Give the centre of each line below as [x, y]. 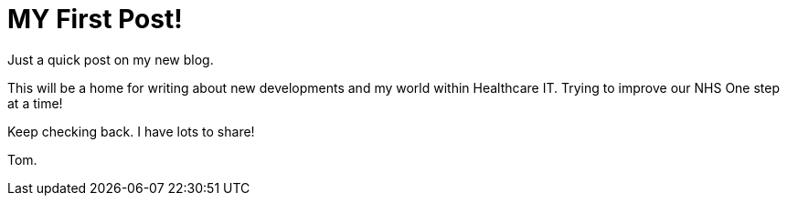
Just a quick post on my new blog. [111, 59]
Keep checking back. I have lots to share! [131, 131]
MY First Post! [95, 19]
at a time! [35, 103]
